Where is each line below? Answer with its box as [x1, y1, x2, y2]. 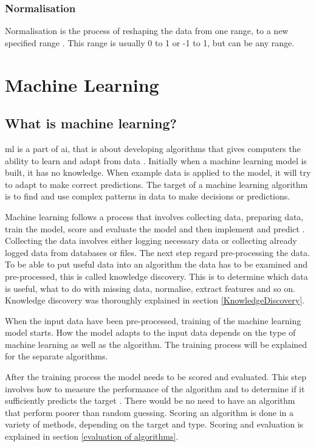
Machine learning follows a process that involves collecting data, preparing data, [5, 210, 304, 223]
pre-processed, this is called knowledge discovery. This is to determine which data [5, 269, 308, 282]
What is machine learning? [5, 114, 177, 133]
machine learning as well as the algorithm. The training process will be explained [5, 338, 307, 350]
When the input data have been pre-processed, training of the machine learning [5, 314, 301, 327]
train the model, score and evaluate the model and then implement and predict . [5, 222, 305, 235]
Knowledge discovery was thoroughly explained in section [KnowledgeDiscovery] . [5, 294, 304, 307]
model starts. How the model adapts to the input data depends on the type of [5, 326, 296, 339]
